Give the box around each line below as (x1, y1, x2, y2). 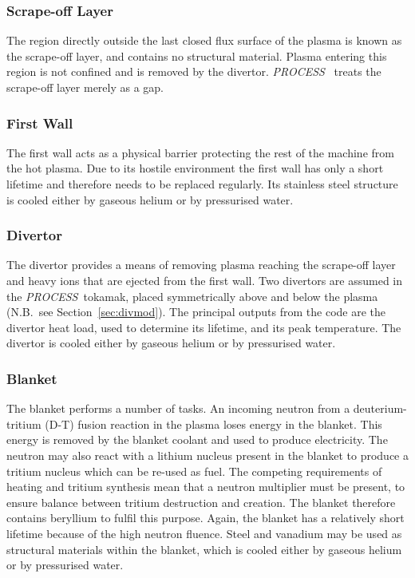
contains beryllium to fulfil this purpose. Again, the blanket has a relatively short (6, 509, 405, 526)
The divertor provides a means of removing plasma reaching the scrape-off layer (6, 256, 396, 273)
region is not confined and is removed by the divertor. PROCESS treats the (6, 63, 381, 80)
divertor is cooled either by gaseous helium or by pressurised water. (6, 335, 336, 351)
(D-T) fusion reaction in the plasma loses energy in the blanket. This (45, 415, 382, 432)
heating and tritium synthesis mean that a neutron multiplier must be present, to (6, 478, 405, 495)
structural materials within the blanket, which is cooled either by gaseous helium (6, 540, 402, 557)
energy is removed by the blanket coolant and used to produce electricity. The (6, 431, 388, 448)
